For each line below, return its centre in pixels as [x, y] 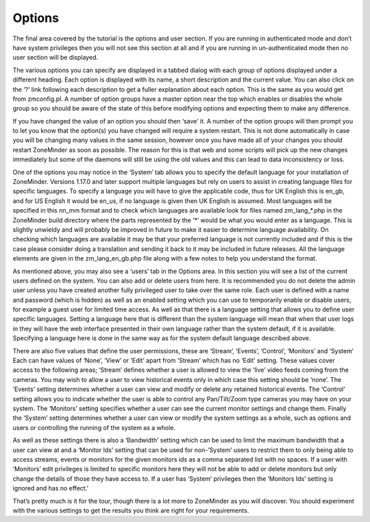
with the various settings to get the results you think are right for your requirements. [131, 510]
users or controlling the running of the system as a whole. [94, 427]
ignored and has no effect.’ [51, 488]
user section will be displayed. [56, 58]
